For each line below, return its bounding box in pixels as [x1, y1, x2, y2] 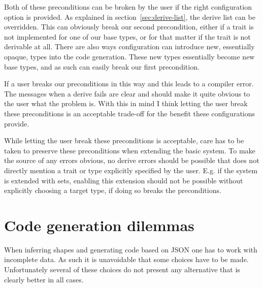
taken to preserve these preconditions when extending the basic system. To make [4, 145, 255, 155]
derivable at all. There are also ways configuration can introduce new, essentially [4, 41, 255, 52]
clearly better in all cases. [4, 274, 84, 284]
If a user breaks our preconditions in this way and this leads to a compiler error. [4, 78, 254, 89]
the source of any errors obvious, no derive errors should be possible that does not [4, 155, 259, 166]
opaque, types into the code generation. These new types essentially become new [4, 51, 255, 61]
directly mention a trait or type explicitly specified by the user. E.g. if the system [4, 165, 258, 175]
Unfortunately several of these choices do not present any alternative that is [4, 264, 240, 274]
